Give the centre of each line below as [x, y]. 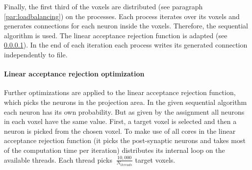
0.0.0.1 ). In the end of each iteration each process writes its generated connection [126, 45]
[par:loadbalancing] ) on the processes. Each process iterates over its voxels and [122, 16]
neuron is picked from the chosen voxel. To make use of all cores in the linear [120, 131]
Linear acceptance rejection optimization [74, 74]
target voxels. [155, 159]
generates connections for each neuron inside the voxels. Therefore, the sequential [126, 26]
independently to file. [36, 54]
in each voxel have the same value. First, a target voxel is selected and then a [120, 121]
